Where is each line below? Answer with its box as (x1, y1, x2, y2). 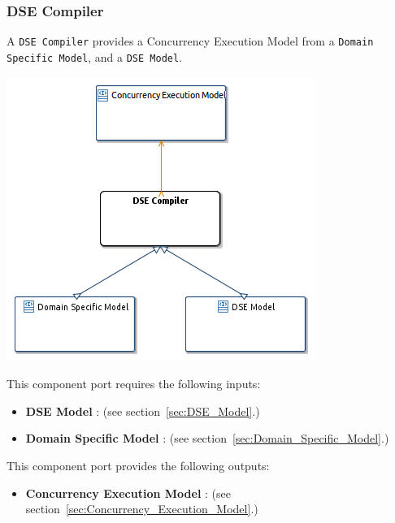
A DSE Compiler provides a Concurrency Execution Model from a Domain (7, 32, 374, 50)
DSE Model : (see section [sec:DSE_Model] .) (25, 402, 260, 419)
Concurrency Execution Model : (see (25, 484, 231, 501)
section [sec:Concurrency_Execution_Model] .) (25, 500, 258, 517)
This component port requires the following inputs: (7, 375, 261, 392)
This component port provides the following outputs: (7, 456, 270, 473)
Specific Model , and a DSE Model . (7, 48, 183, 65)
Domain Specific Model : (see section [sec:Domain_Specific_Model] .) (25, 430, 389, 447)
